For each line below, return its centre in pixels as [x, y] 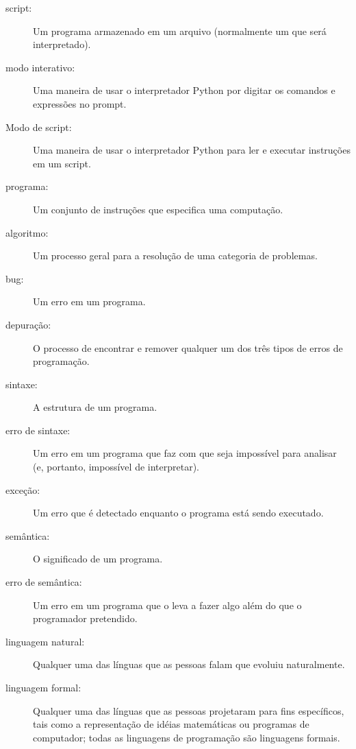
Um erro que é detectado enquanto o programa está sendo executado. [178, 513]
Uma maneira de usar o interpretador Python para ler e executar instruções [192, 150]
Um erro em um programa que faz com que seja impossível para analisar [185, 453]
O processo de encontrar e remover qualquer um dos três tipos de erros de [188, 347]
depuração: [28, 324]
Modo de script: [39, 127]
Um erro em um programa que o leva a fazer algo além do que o [167, 605]
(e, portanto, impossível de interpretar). [116, 467]
